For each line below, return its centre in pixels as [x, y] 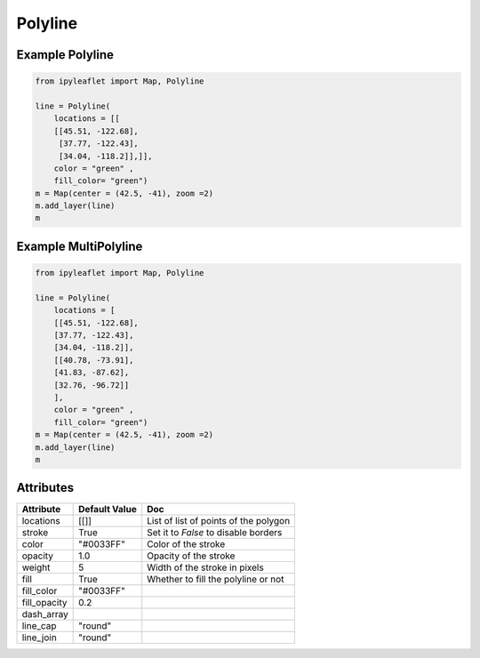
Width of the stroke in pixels [205, 567]
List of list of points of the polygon [219, 521]
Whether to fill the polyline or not [216, 580]
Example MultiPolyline [80, 246]
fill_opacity [44, 603]
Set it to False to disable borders [215, 533]
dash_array [45, 614]
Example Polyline [65, 55]
